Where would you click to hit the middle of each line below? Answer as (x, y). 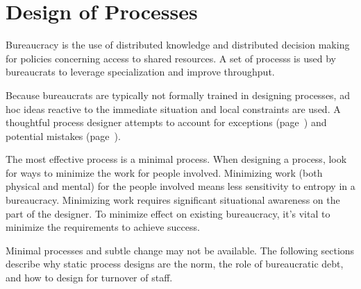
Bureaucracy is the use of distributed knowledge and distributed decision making (178, 45)
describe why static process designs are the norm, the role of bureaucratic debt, (175, 264)
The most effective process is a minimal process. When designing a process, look (176, 159)
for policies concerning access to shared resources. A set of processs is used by (171, 58)
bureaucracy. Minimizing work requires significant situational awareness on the (173, 200)
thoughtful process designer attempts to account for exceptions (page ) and (166, 122)
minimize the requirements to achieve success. (103, 227)
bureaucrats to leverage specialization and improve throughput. (140, 72)
